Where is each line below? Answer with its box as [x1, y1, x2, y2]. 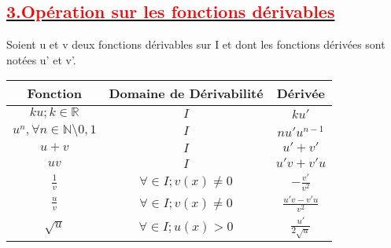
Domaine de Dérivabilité [109, 84, 264, 103]
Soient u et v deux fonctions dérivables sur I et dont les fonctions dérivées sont [6, 36, 385, 53]
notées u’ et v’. [6, 51, 76, 67]
